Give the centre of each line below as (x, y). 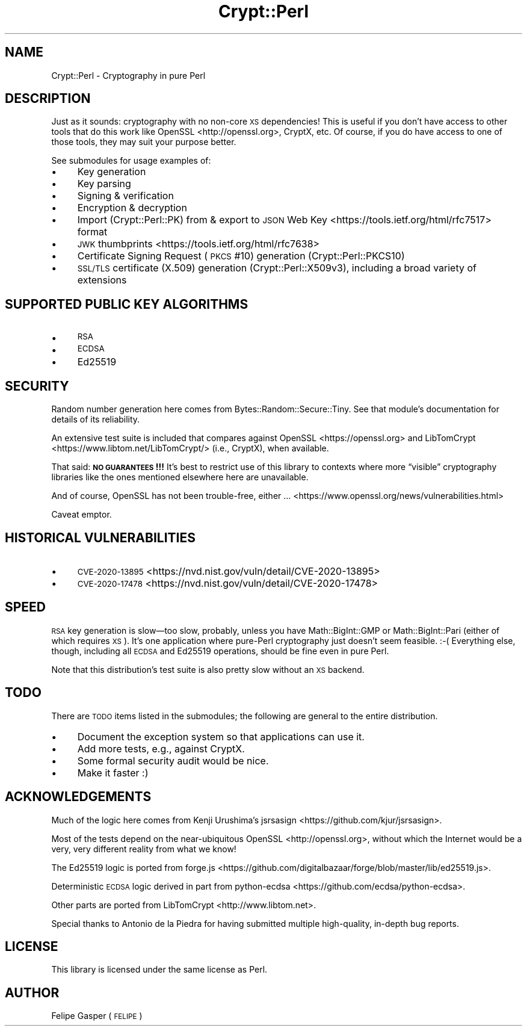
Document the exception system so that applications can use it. (221, 736)
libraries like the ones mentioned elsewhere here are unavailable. (180, 477)
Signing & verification (125, 196)
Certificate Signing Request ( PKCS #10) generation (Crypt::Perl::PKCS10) (241, 256)
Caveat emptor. (82, 515)
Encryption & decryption (132, 208)
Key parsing (104, 184)
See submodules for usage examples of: (131, 161)
